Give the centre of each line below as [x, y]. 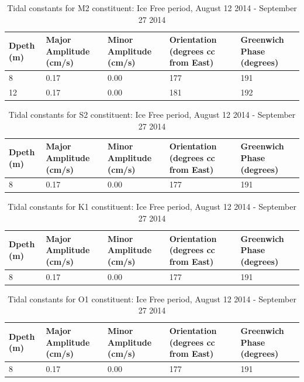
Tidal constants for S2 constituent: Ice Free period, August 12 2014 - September [152, 115]
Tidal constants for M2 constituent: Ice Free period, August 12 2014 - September [152, 8]
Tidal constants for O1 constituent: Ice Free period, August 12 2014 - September [152, 299]
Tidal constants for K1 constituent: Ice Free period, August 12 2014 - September [152, 207]
